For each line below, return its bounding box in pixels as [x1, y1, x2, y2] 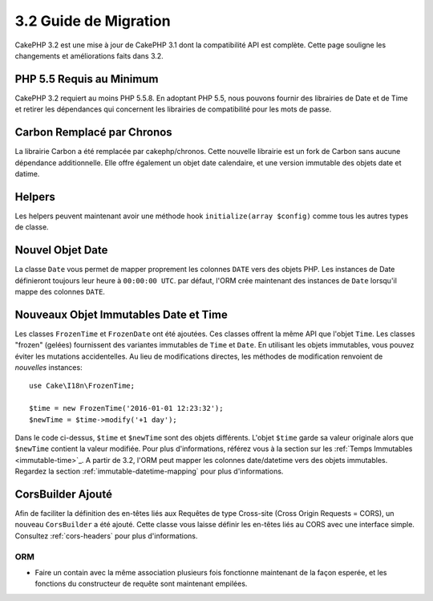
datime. [14, 169, 40, 178]
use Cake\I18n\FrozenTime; [29, 381, 136, 391]
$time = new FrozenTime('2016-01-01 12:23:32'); [29, 404, 224, 413]
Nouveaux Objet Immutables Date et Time [14, 307, 228, 321]
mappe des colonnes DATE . [14, 286, 106, 296]
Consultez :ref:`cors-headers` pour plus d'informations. [14, 530, 198, 541]
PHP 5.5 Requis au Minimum [14, 72, 159, 86]
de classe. [14, 222, 49, 232]
